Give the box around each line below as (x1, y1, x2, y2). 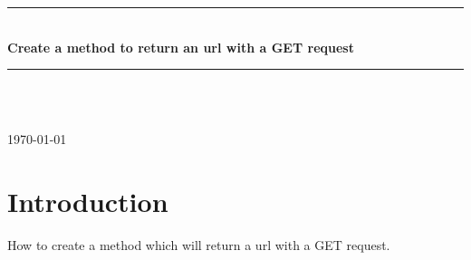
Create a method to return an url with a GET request (7, 37, 354, 56)
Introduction (7, 183, 168, 220)
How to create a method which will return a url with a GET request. (7, 236, 390, 255)
